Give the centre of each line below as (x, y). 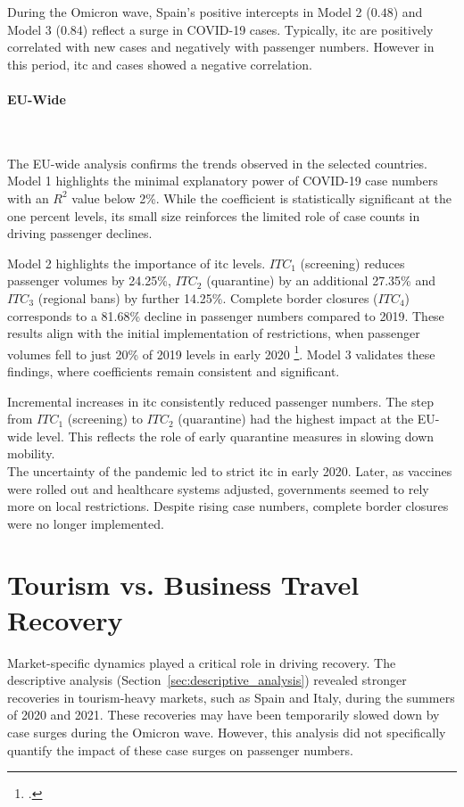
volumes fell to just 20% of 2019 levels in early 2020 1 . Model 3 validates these (221, 352)
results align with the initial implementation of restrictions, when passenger (214, 333)
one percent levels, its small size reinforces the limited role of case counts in (214, 215)
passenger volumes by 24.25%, (89, 280)
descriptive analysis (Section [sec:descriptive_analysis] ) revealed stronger (207, 680)
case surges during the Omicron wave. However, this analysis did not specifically (227, 732)
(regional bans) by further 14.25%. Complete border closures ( (208, 297)
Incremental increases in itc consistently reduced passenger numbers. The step (220, 401)
